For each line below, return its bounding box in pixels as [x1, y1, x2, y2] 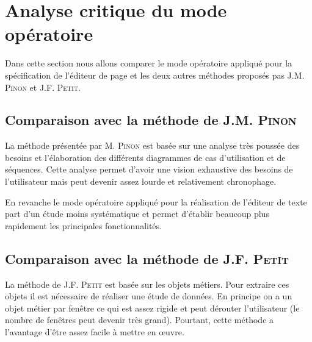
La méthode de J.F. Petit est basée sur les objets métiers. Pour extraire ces [5, 277, 289, 290]
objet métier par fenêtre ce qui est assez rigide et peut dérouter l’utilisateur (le [5, 301, 300, 314]
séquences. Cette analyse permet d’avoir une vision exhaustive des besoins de [5, 163, 293, 176]
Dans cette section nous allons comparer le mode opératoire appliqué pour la [5, 57, 292, 69]
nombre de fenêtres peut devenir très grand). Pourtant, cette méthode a [5, 313, 274, 326]
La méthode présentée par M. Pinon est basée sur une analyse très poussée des [5, 139, 300, 152]
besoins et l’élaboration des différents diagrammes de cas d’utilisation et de [5, 151, 286, 163]
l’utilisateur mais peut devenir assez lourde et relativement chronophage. [5, 175, 277, 188]
